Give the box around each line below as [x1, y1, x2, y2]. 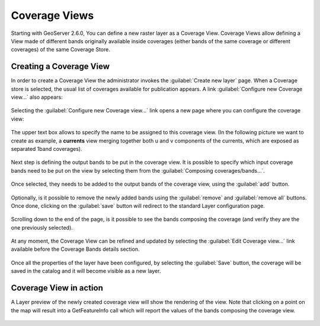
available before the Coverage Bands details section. [11, 246, 140, 253]
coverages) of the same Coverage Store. [11, 46, 111, 53]
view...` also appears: [11, 93, 63, 101]
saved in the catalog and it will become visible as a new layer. [11, 267, 161, 275]
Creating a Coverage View [11, 62, 110, 72]
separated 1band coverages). [11, 145, 82, 152]
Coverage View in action [11, 283, 104, 293]
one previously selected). [11, 224, 73, 231]
